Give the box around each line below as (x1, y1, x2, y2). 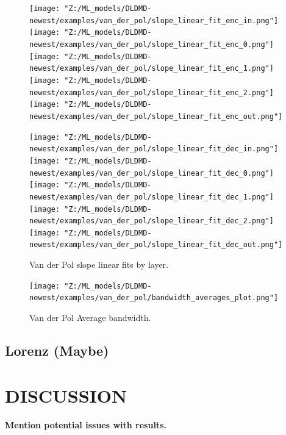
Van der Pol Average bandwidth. (29, 311, 151, 324)
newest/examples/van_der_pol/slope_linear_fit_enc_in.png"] (29, 16, 279, 25)
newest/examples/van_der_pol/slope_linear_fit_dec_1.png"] (29, 192, 274, 201)
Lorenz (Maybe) (5, 341, 109, 360)
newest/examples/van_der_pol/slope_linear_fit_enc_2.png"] (29, 88, 274, 97)
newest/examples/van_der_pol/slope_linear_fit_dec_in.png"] (29, 145, 279, 154)
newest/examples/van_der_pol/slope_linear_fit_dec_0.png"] (29, 168, 274, 178)
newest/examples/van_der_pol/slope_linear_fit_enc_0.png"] (29, 40, 274, 49)
